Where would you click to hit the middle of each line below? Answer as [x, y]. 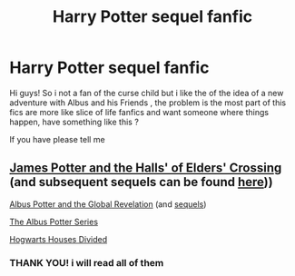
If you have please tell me [58, 139]
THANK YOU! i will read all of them [87, 262]
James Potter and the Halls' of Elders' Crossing [146, 168]
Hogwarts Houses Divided [58, 239]
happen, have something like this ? [74, 122]
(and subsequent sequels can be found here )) [142, 182]
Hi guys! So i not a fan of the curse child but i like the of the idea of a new [147, 93]
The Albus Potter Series [54, 222]
